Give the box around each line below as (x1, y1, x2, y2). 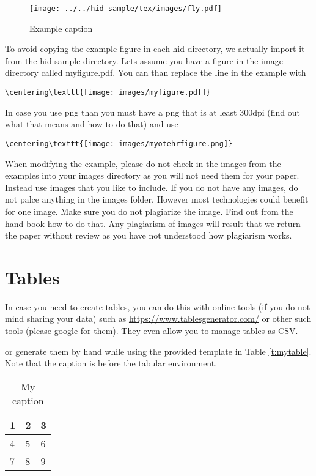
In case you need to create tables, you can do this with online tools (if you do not (5, 300, 310, 313)
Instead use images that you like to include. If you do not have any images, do (5, 180, 298, 193)
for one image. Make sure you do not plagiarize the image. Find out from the (5, 204, 293, 217)
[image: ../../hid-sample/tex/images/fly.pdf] (29, 4, 222, 13)
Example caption (29, 21, 93, 34)
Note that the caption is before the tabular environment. (5, 357, 218, 370)
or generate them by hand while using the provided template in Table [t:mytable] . (5, 344, 312, 357)
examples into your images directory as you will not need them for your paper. (5, 169, 299, 182)
